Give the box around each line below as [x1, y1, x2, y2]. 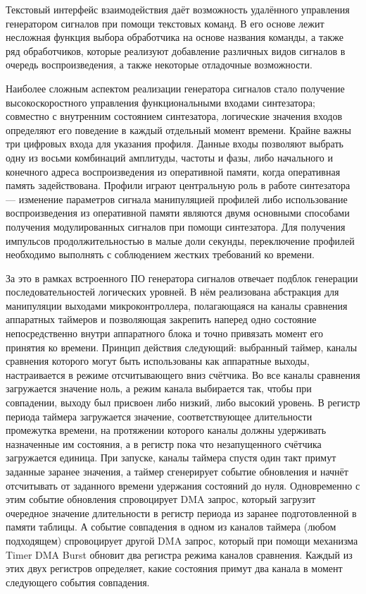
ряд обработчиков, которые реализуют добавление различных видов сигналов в [6, 43, 346, 58]
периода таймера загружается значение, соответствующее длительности [6, 408, 313, 423]
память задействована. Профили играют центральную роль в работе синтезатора [6, 178, 351, 193]
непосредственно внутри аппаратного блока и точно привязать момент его [6, 326, 324, 341]
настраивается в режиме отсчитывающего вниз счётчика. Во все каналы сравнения [6, 367, 360, 382]
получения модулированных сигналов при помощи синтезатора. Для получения [6, 219, 346, 234]
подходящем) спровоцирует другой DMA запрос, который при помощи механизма [6, 533, 358, 547]
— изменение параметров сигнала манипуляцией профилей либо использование [6, 191, 348, 206]
